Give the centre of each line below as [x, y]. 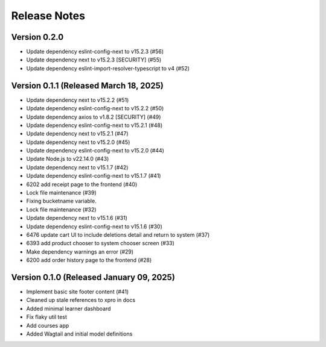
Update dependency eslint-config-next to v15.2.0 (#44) [95, 151]
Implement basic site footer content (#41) [78, 292]
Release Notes [48, 16]
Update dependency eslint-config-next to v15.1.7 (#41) [94, 176]
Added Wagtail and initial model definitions [79, 334]
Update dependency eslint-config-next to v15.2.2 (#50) [95, 108]
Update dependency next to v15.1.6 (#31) [77, 218]
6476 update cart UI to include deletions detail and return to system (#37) [118, 235]
